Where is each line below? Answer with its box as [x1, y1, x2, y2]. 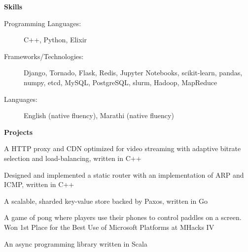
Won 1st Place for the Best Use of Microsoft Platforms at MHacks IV [4, 221, 214, 232]
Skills [4, 1, 23, 11]
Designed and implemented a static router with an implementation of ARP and [4, 169, 244, 180]
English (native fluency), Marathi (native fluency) [24, 110, 174, 121]
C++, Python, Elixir [24, 34, 87, 45]
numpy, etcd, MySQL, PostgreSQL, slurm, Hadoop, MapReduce [24, 77, 217, 87]
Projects [4, 126, 33, 137]
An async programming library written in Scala [4, 238, 147, 249]
